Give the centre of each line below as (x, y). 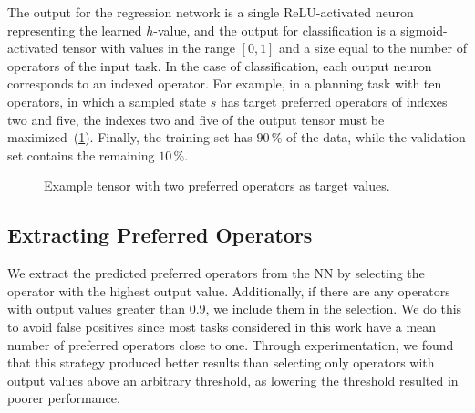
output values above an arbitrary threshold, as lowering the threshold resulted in (233, 380)
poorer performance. (64, 398)
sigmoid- (424, 30)
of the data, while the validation (376, 137)
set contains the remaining (81, 155)
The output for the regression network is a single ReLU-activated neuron (211, 12)
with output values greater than (97, 309)
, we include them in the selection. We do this (334, 309)
